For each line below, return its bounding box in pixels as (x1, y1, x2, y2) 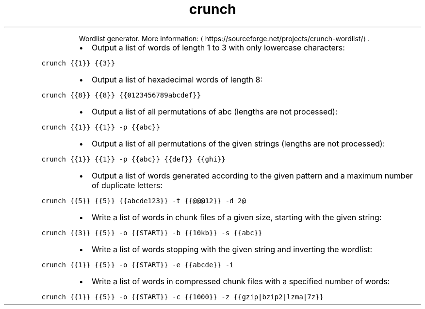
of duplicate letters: (91, 180, 163, 190)
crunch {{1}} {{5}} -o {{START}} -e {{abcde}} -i (41, 260, 234, 269)
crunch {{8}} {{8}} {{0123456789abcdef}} (41, 91, 201, 99)
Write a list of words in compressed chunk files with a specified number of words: (91, 276, 390, 286)
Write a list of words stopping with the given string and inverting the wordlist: (91, 244, 373, 254)
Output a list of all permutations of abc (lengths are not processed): (91, 106, 338, 116)
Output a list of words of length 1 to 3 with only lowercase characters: (91, 42, 345, 52)
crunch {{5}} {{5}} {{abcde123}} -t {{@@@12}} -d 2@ (41, 196, 246, 205)
